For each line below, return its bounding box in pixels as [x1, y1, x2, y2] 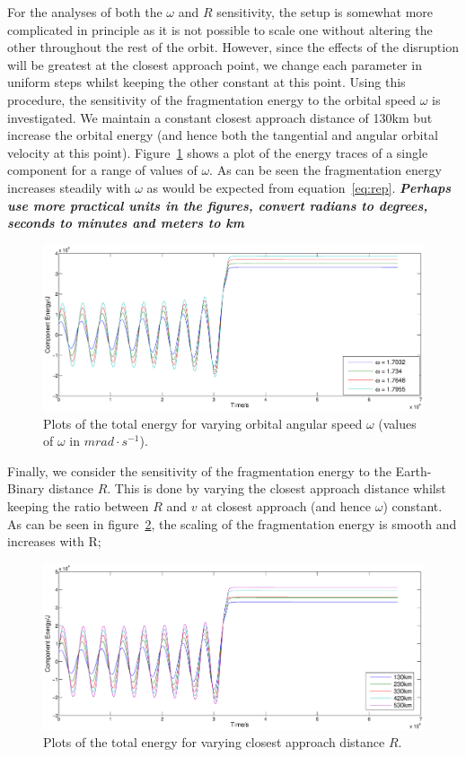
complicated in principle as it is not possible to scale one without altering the [7, 20, 433, 39]
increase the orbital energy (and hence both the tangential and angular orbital [7, 126, 438, 144]
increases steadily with [7, 178, 131, 196]
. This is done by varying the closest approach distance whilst [107, 479, 446, 498]
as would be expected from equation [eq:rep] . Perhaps [146, 178, 452, 196]
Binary [7, 479, 45, 498]
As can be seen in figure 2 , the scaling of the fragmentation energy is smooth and [7, 514, 457, 533]
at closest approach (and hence [201, 496, 371, 515]
